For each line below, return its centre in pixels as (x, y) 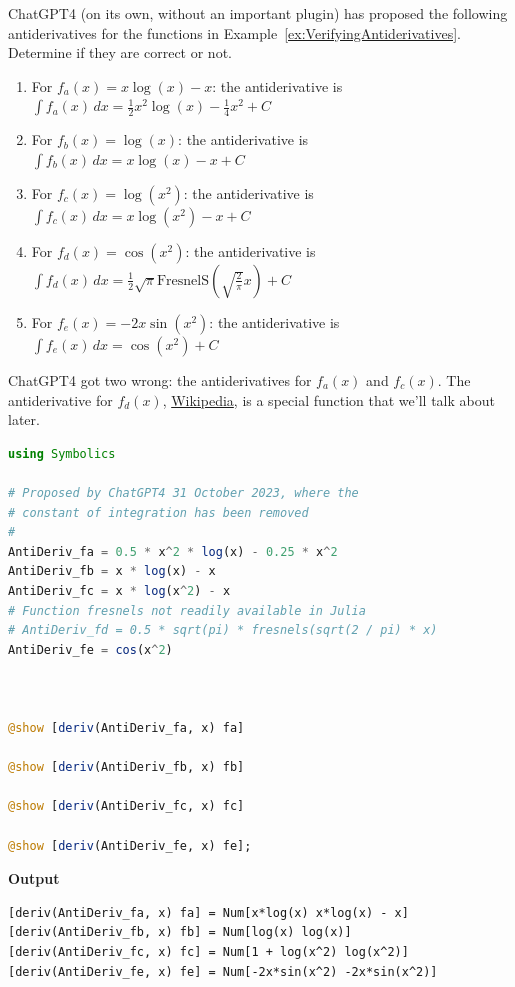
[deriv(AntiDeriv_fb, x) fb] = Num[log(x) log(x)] (180, 932)
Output (34, 878)
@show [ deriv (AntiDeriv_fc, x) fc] (126, 806)
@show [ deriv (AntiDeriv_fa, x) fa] (126, 728)
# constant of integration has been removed (158, 512)
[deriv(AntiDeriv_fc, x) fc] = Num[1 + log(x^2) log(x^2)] (208, 952)
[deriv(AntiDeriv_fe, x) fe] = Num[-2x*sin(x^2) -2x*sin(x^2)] (223, 971)
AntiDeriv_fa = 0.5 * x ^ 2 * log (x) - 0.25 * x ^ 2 (173, 551)
